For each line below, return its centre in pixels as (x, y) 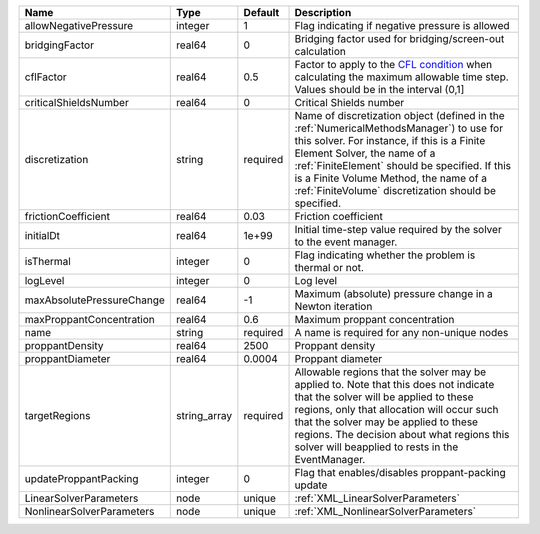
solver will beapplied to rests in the (376, 447)
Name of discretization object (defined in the (399, 115)
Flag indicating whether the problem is (385, 255)
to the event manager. (346, 242)
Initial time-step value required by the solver (398, 229)
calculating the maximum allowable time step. (401, 77)
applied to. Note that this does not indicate (394, 384)
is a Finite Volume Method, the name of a (391, 178)
